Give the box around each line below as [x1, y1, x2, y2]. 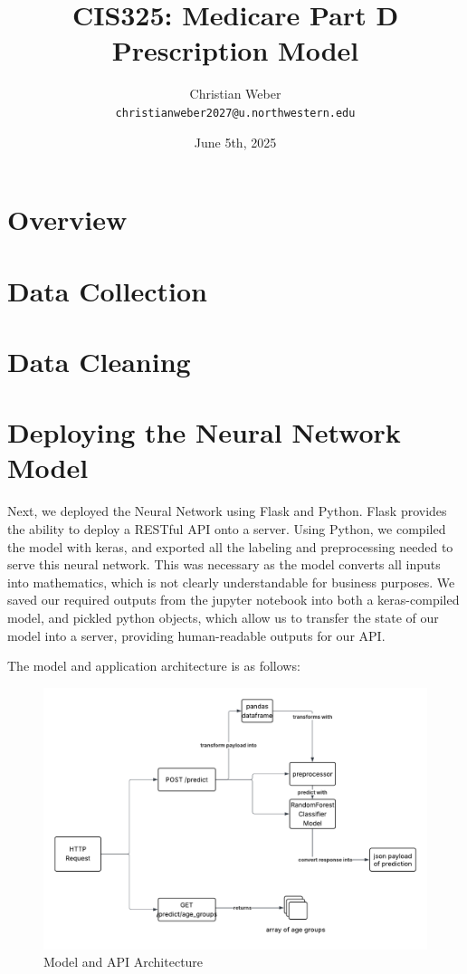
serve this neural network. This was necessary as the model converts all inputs [7, 555, 441, 574]
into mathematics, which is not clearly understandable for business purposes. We [7, 572, 455, 591]
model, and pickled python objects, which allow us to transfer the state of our [7, 607, 439, 626]
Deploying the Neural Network [7, 414, 401, 451]
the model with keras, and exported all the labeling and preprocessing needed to [7, 537, 453, 556]
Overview [7, 201, 128, 238]
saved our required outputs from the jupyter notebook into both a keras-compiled [7, 590, 460, 609]
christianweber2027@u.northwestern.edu [115, 106, 356, 119]
